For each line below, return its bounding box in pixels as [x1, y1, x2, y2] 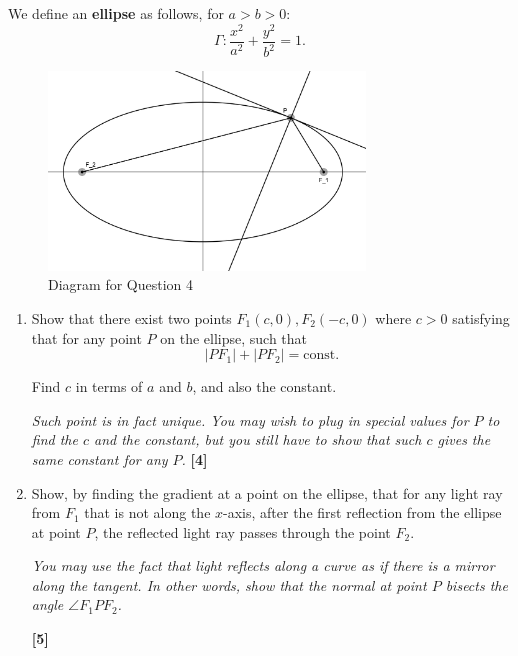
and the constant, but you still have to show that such [94, 429, 422, 450]
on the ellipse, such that [160, 327, 308, 348]
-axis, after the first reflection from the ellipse [223, 502, 502, 523]
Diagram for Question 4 [48, 274, 194, 295]
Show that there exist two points [31, 307, 232, 328]
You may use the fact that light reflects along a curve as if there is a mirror [31, 555, 495, 576]
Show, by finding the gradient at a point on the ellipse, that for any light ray [31, 482, 503, 503]
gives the [437, 429, 491, 450]
